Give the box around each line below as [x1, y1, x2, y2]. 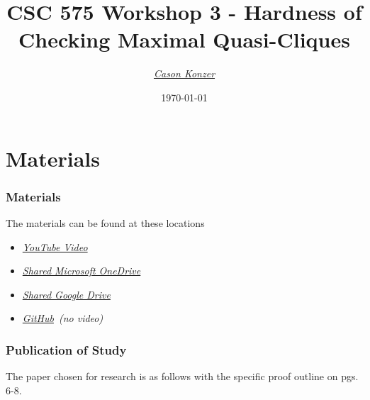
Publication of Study [6, 340, 127, 358]
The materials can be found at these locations [6, 215, 205, 230]
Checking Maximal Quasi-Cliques [18, 25, 350, 54]
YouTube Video [22, 239, 88, 254]
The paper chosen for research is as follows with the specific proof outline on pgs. [6, 369, 359, 384]
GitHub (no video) [22, 311, 103, 326]
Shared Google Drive [22, 287, 111, 301]
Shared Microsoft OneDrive [22, 263, 141, 278]
